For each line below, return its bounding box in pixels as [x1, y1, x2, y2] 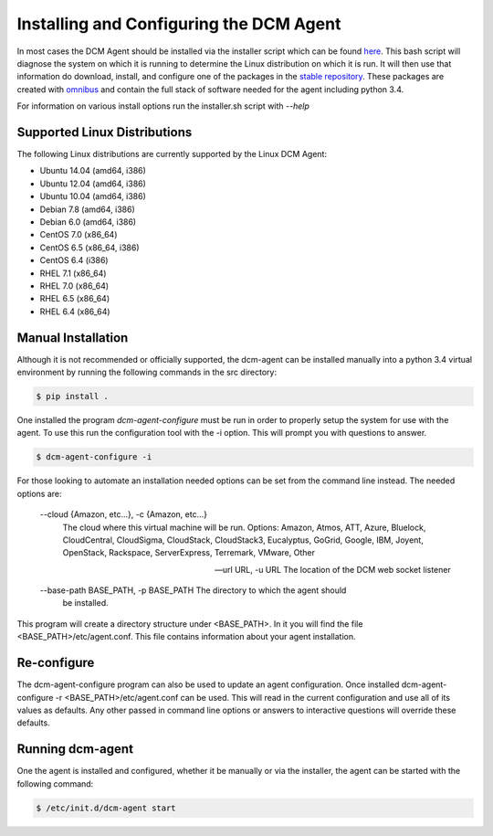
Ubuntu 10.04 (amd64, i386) [39, 191, 146, 202]
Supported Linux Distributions [16, 124, 193, 140]
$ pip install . [36, 391, 110, 401]
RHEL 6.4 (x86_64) [39, 306, 110, 317]
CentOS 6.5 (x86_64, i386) [39, 242, 141, 253]
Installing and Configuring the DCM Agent [16, 14, 341, 34]
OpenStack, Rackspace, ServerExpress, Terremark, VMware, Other [62, 547, 315, 558]
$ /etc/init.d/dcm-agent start [36, 802, 177, 813]
